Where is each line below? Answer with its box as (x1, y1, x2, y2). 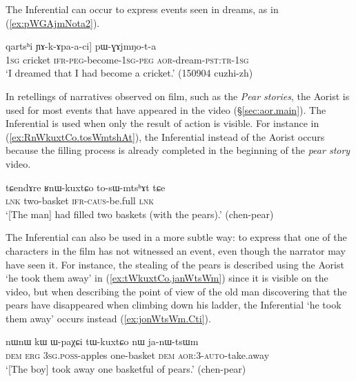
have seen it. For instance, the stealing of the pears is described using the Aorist (6, 257, 344, 271)
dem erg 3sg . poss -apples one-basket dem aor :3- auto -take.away (6, 348, 270, 362)
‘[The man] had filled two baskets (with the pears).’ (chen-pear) (6, 206, 274, 221)
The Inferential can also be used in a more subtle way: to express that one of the (6, 230, 347, 244)
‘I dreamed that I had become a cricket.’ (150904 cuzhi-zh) (6, 66, 253, 80)
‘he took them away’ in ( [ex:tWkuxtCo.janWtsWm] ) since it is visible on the (6, 271, 328, 285)
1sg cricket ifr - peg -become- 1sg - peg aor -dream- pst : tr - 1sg (6, 52, 249, 66)
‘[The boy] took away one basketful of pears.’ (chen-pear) (6, 361, 246, 375)
